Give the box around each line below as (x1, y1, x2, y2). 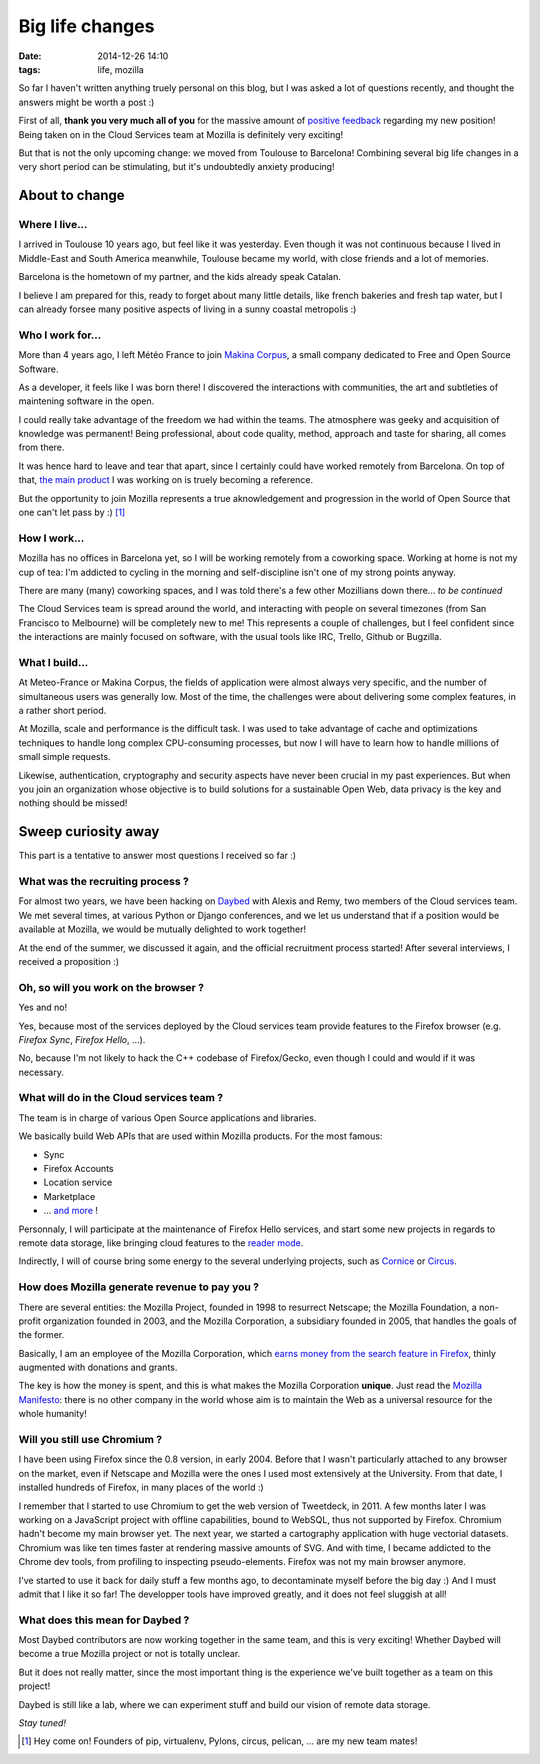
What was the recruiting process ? (18, 875, 189, 889)
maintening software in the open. (18, 395, 155, 407)
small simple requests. (18, 751, 111, 763)
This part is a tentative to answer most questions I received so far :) (18, 850, 297, 862)
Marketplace (43, 1190, 96, 1202)
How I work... (18, 531, 85, 545)
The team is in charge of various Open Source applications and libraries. (18, 1111, 317, 1124)
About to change (18, 187, 125, 204)
